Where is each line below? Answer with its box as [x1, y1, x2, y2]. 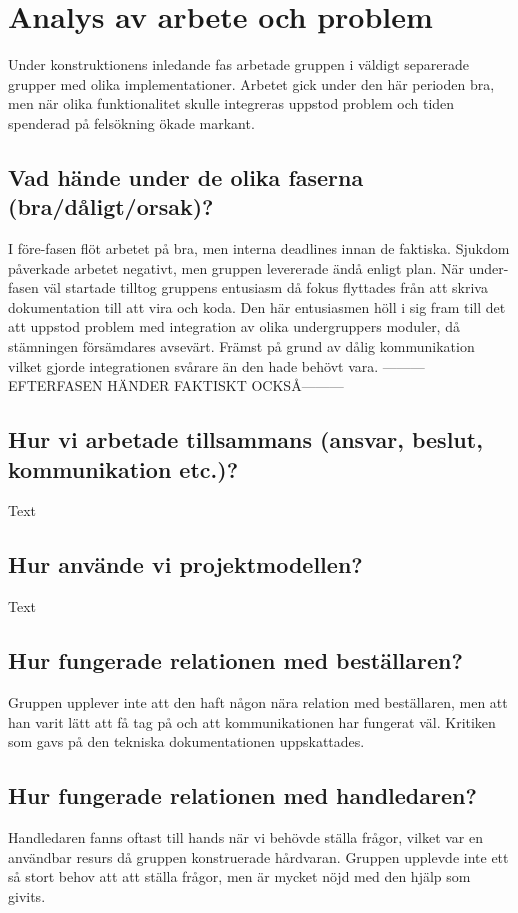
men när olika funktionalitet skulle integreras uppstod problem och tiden [8, 93, 455, 114]
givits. [8, 885, 46, 906]
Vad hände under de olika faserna [8, 161, 364, 192]
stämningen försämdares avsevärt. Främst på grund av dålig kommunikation [8, 336, 475, 357]
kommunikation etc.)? [8, 453, 239, 484]
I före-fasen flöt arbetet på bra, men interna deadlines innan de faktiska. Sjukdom [8, 238, 510, 259]
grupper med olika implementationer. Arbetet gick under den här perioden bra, [8, 73, 495, 94]
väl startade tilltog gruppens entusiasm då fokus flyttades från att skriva [43, 277, 488, 298]
